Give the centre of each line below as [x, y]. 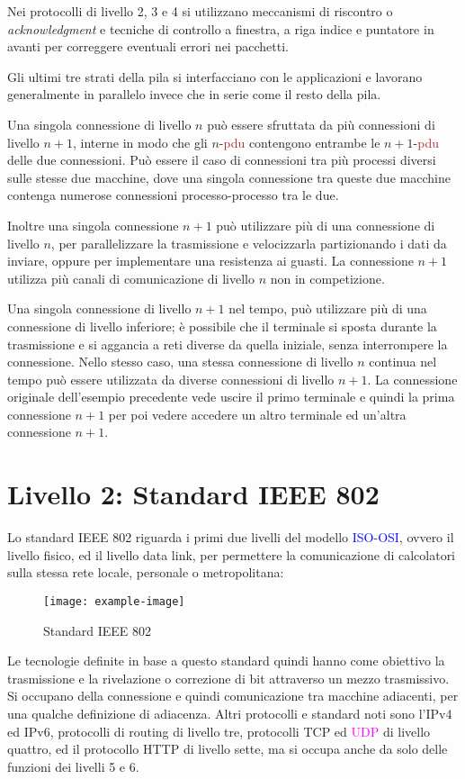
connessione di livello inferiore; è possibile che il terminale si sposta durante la [222, 326]
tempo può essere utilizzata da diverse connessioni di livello [171, 379]
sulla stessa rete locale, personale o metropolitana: [146, 572]
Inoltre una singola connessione [93, 225]
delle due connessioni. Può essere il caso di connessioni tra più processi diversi [222, 160]
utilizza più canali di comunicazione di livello [131, 278]
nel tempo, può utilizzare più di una [328, 308]
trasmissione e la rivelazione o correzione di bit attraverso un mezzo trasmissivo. [228, 678]
